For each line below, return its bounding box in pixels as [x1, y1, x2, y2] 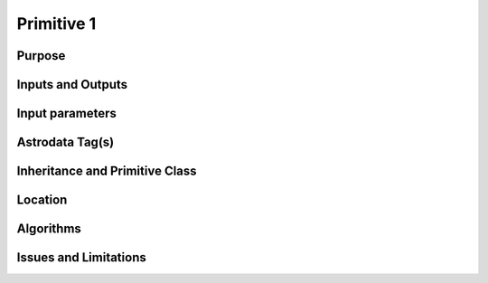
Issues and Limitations [16, 250, 146, 266]
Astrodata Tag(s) [16, 135, 115, 150]
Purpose [16, 48, 66, 63]
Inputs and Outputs [16, 77, 128, 92]
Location [16, 193, 68, 208]
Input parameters [16, 106, 117, 121]
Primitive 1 [16, 14, 97, 33]
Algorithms [16, 222, 81, 237]
